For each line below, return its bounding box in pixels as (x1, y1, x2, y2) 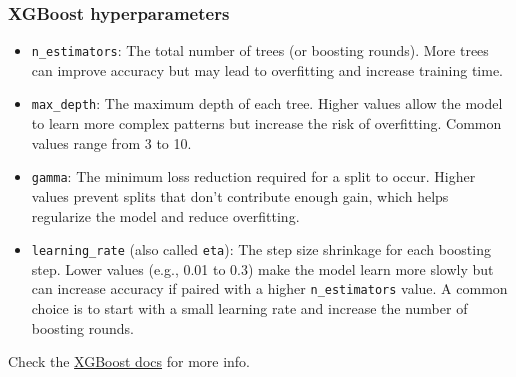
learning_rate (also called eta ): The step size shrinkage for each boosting (31, 239, 491, 260)
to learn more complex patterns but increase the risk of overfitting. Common (31, 113, 502, 134)
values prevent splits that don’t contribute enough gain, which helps (31, 185, 449, 206)
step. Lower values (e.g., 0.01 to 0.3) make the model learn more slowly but (31, 258, 494, 279)
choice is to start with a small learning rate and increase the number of (31, 298, 468, 319)
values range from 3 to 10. (31, 132, 192, 153)
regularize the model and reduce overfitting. (31, 205, 300, 226)
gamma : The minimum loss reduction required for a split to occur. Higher (31, 166, 476, 187)
